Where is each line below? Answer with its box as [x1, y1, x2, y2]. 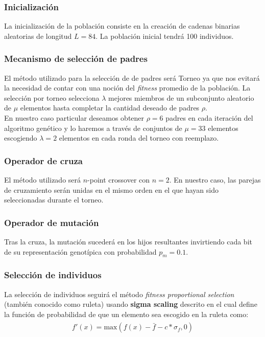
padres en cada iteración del [165, 113, 253, 123]
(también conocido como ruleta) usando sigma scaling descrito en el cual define [4, 299, 257, 309]
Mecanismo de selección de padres [4, 52, 148, 65]
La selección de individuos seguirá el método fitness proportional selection [4, 288, 234, 299]
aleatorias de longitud [4, 30, 72, 41]
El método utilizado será [4, 174, 81, 185]
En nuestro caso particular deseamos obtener [4, 113, 144, 123]
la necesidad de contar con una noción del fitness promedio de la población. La [4, 82, 251, 93]
